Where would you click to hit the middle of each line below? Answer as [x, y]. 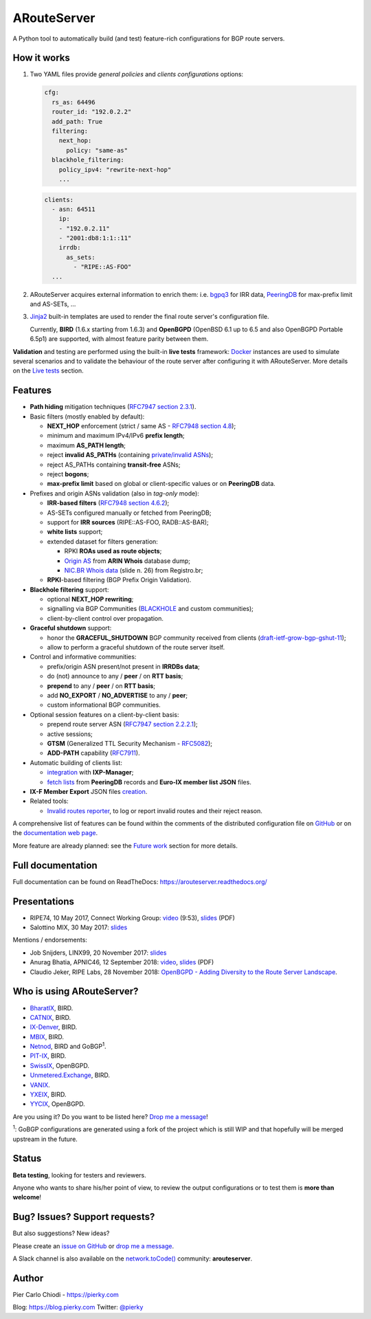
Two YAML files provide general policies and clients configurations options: [137, 74]
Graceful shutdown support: [71, 628]
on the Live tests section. [48, 370]
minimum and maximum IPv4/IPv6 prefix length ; [116, 436]
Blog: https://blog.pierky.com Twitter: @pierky [78, 1307]
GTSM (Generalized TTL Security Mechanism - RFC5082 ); [130, 743]
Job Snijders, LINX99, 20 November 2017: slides [98, 953]
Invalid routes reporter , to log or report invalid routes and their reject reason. [155, 810]
